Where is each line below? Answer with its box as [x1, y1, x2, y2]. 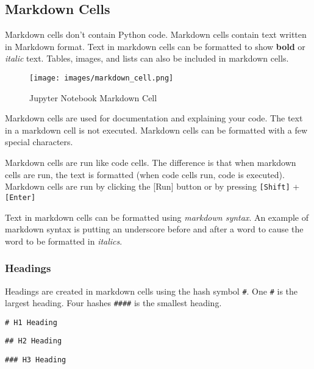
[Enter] [5, 193, 36, 202]
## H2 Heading [5, 337, 62, 346]
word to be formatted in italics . [5, 234, 123, 247]
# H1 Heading [5, 318, 57, 327]
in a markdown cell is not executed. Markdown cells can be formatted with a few [5, 123, 308, 136]
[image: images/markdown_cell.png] [29, 73, 174, 82]
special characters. [5, 135, 73, 148]
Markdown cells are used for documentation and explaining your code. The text [5, 112, 303, 124]
